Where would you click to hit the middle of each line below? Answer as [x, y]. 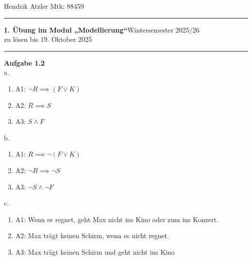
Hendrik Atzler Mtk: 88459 [44, 6]
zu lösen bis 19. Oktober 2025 [48, 39]
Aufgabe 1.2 [24, 62]
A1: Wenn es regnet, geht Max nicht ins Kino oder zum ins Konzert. [117, 219]
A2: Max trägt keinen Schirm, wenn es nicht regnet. [92, 235]
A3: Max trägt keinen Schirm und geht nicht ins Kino [95, 251]
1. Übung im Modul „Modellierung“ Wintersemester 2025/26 [102, 29]
